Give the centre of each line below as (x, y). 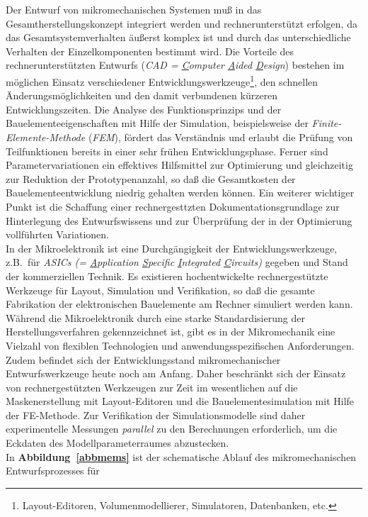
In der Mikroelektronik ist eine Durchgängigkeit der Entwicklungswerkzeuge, (172, 248)
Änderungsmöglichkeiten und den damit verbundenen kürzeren (142, 95)
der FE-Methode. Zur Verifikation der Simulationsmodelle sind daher (156, 415)
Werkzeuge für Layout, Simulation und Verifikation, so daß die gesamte (160, 290)
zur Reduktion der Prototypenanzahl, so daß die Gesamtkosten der (151, 178)
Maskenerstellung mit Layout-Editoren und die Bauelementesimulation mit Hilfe (180, 401)
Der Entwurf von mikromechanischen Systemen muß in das (134, 9)
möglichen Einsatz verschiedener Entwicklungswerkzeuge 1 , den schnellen (162, 80)
